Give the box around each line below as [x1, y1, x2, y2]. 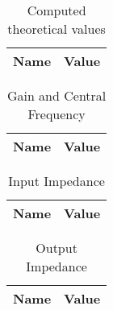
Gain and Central [6, 86, 107, 105]
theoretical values [7, 19, 106, 38]
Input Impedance [8, 172, 105, 190]
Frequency [27, 105, 86, 123]
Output [36, 238, 77, 257]
